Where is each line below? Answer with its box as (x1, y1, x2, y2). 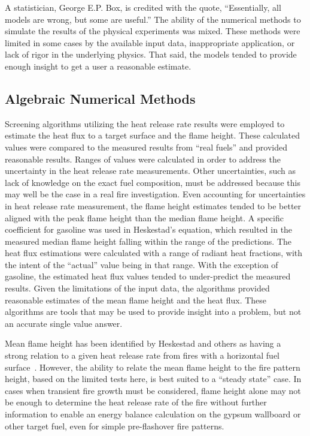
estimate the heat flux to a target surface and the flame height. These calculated (5, 129, 300, 142)
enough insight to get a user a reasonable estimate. (5, 59, 192, 72)
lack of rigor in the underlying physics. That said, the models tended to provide (5, 48, 297, 61)
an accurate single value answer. (5, 317, 123, 329)
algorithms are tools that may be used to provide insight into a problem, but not (5, 305, 302, 318)
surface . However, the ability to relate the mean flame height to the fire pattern (5, 360, 300, 373)
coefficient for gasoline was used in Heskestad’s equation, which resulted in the (5, 223, 293, 236)
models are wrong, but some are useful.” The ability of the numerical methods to (5, 13, 301, 25)
